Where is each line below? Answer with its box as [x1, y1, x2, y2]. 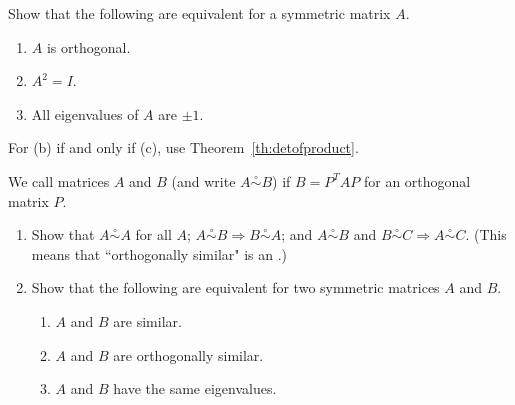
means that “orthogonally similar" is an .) [31, 243, 288, 264]
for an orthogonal [363, 170, 471, 191]
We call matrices [8, 170, 110, 191]
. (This [465, 224, 507, 245]
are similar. [113, 310, 182, 331]
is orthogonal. [46, 36, 131, 57]
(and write [171, 170, 236, 191]
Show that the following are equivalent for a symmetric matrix [8, 3, 391, 23]
